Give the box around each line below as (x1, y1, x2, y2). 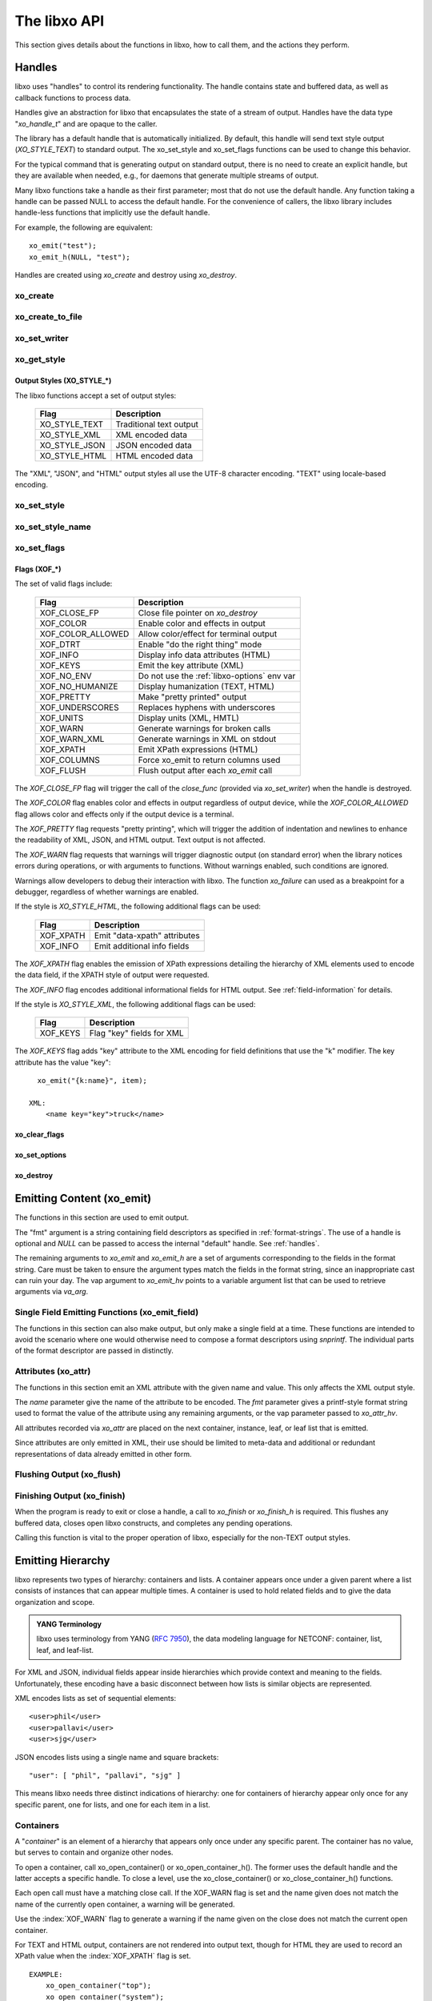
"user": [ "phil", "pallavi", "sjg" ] (29, 1770, 182, 1780)
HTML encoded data (115, 450, 194, 461)
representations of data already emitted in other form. (14, 1449, 192, 1458)
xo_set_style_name (14, 521, 91, 532)
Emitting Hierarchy (14, 1554, 110, 1567)
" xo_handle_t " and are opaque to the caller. (14, 118, 158, 128)
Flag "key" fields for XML (89, 1028, 184, 1039)
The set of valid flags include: (14, 579, 113, 588)
